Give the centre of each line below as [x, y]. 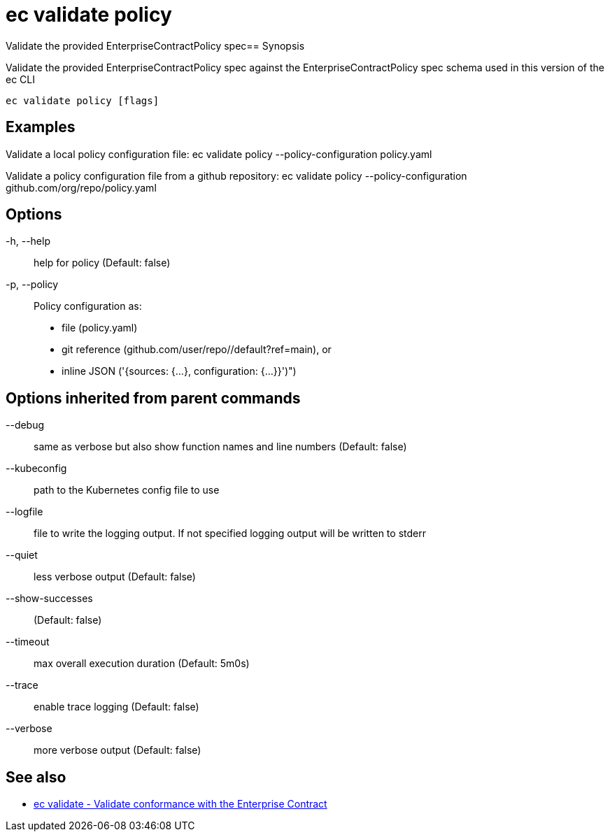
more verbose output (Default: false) [118, 750]
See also [36, 777]
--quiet [22, 555]
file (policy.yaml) [100, 328]
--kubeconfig [36, 468]
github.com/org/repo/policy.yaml [81, 187]
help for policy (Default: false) [102, 263]
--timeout [28, 642]
